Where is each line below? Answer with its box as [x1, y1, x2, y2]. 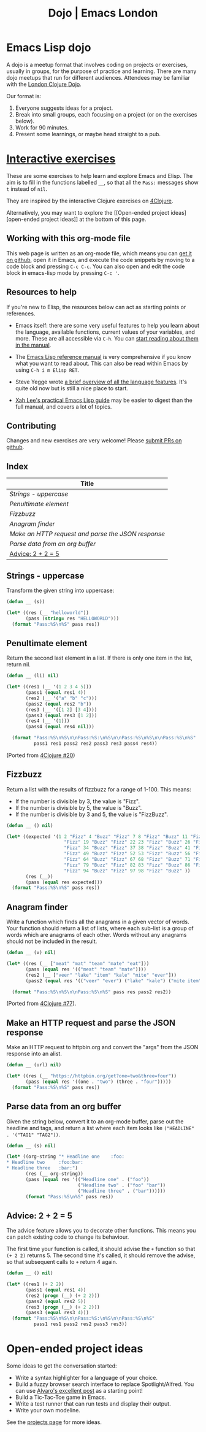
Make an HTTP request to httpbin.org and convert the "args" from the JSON [6, 1044, 199, 1051]
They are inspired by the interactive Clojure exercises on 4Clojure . [6, 197, 174, 204]
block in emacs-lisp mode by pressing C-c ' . [6, 269, 120, 276]
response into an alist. [6, 1050, 63, 1058]
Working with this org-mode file [6, 233, 131, 244]
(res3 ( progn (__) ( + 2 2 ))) [25, 1304, 100, 1310]
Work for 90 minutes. [15, 123, 69, 131]
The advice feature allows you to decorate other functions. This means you [6, 1227, 196, 1234]
